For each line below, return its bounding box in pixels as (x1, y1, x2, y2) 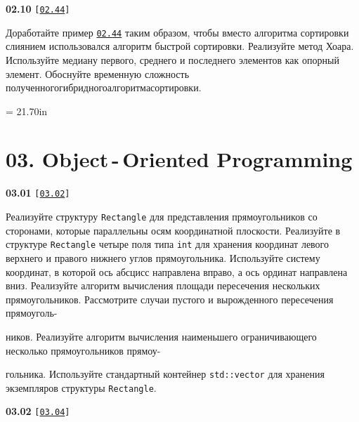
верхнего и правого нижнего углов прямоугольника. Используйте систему (6, 250, 320, 265)
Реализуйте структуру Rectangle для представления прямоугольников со (6, 209, 318, 224)
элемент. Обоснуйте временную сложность (6, 66, 190, 81)
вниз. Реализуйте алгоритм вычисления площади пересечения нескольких (6, 278, 320, 293)
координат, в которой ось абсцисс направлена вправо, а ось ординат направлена (6, 264, 348, 279)
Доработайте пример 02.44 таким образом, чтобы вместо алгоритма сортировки (6, 25, 349, 39)
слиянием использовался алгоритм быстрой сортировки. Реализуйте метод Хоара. (6, 39, 354, 53)
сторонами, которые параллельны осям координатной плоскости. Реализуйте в (6, 223, 341, 237)
